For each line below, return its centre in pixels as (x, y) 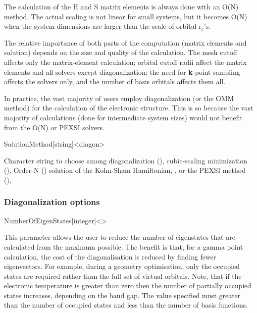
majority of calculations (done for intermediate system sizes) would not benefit (123, 117)
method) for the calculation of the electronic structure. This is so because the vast (129, 108)
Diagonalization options (52, 202)
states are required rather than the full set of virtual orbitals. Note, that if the (123, 276)
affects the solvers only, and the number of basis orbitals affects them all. (115, 81)
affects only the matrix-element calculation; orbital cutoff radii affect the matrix (125, 62)
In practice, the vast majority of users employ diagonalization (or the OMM (119, 98)
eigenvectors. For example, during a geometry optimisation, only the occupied (122, 266)
